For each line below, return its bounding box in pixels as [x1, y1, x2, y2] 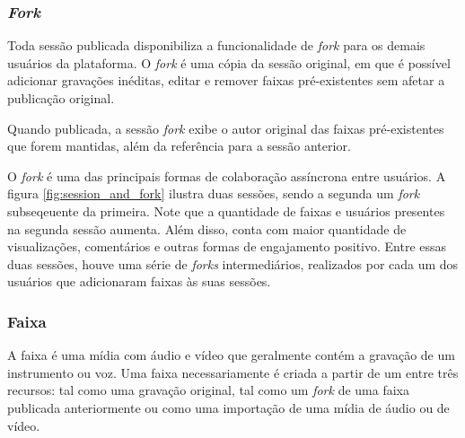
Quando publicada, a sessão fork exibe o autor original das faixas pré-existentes [7, 118, 444, 137]
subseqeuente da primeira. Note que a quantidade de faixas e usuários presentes [7, 201, 445, 220]
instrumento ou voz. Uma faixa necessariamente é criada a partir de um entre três [7, 363, 459, 381]
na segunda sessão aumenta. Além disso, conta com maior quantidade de [7, 219, 407, 238]
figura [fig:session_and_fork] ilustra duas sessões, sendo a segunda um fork [7, 184, 420, 203]
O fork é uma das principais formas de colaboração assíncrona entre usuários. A [7, 166, 446, 185]
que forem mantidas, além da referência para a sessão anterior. [7, 136, 351, 155]
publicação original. [7, 89, 115, 107]
